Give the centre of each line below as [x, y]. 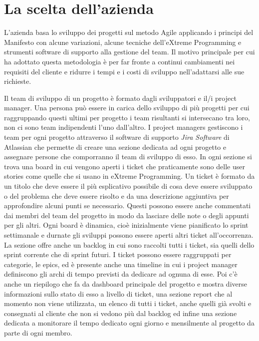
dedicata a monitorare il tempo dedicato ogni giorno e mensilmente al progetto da [129, 323]
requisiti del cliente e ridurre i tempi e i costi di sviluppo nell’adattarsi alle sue [124, 71]
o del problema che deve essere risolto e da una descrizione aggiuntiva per [117, 195]
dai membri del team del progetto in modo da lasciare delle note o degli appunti [127, 215]
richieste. [18, 81]
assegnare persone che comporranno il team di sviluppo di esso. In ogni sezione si [128, 157]
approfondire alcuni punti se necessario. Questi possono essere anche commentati [128, 205]
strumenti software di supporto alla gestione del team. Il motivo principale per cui [129, 52]
